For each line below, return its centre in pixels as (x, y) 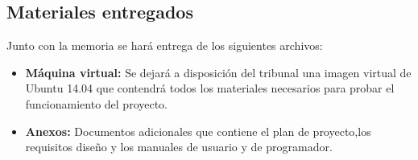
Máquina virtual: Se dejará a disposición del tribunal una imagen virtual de (218, 72)
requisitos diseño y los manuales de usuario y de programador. (179, 147)
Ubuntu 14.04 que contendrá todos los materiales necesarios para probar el (210, 88)
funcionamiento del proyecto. (97, 103)
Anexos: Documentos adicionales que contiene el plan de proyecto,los (198, 131)
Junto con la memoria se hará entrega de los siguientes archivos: (165, 45)
